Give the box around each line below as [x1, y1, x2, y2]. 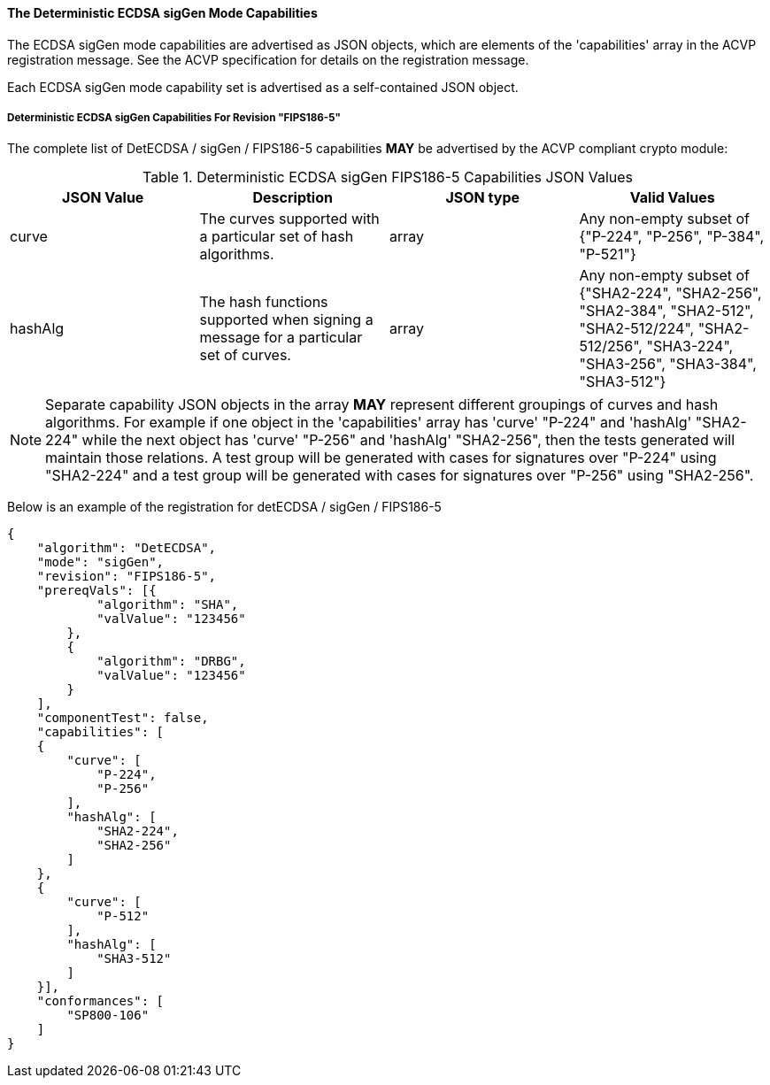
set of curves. [199, 346, 291, 365]
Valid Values [629, 189, 715, 207]
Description [252, 189, 333, 207]
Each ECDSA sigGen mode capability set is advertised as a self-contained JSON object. [7, 79, 519, 95]
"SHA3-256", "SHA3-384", [579, 355, 757, 373]
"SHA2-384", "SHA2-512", [579, 302, 754, 320]
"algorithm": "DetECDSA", [36, 541, 217, 556]
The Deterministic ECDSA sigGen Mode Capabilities [7, 5, 318, 20]
